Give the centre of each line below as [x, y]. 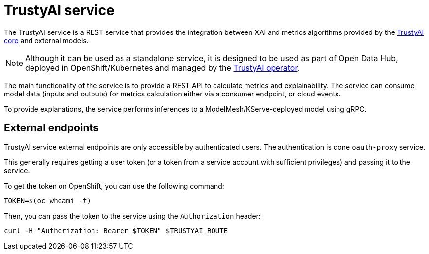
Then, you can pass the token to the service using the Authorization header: [132, 216]
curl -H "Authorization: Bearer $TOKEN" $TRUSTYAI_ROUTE [116, 231]
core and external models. [46, 40]
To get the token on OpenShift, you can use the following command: [114, 186]
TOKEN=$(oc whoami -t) [48, 201]
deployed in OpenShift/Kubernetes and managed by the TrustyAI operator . [163, 68]
